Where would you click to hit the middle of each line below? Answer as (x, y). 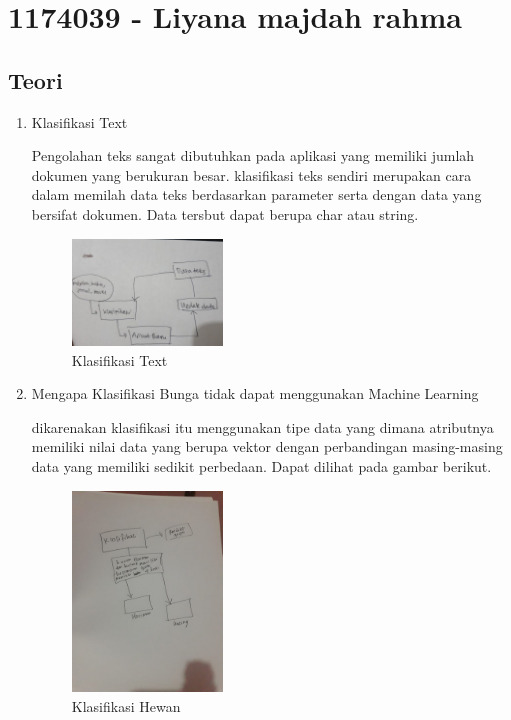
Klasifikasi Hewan (126, 705)
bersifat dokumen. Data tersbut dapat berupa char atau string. (225, 213)
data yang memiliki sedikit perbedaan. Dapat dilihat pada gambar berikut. (261, 466)
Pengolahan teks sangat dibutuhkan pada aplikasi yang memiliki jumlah (253, 155)
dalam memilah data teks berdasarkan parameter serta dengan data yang (256, 194)
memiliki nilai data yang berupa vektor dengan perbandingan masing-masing (267, 446)
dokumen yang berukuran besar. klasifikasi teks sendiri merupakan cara (251, 174)
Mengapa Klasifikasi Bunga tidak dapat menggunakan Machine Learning (255, 393)
